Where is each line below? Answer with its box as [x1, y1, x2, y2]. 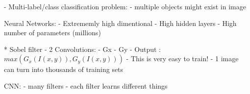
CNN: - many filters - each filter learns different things [4, 80, 168, 91]
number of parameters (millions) [4, 27, 101, 38]
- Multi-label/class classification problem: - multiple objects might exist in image [4, 1, 246, 11]
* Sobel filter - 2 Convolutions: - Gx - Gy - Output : [4, 44, 161, 54]
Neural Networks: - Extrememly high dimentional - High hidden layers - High [4, 18, 237, 28]
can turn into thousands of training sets [4, 64, 124, 74]
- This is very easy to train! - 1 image [126, 53, 239, 64]
